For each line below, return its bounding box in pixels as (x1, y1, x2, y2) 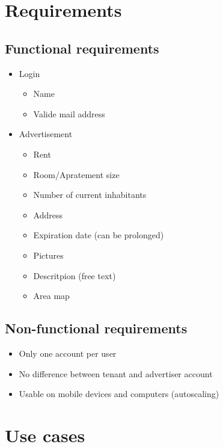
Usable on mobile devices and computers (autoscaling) (19, 387, 219, 400)
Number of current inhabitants (33, 188, 147, 201)
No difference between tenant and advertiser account (19, 367, 213, 380)
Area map (33, 289, 70, 302)
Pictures (33, 248, 64, 261)
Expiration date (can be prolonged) (33, 229, 164, 241)
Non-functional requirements (5, 319, 188, 338)
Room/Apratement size (33, 168, 120, 180)
